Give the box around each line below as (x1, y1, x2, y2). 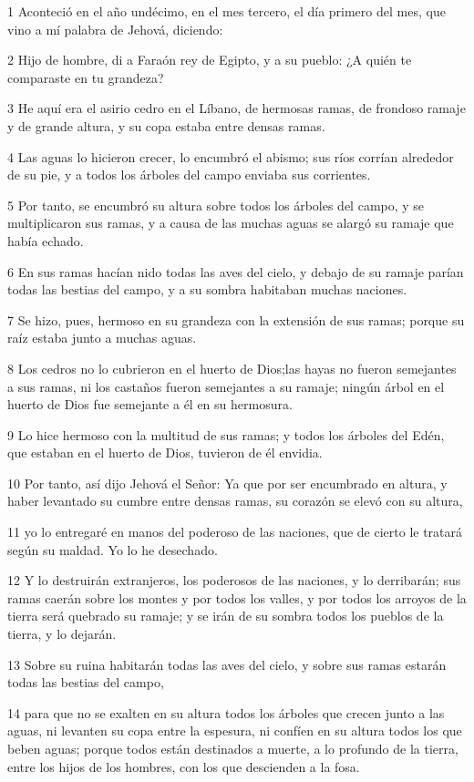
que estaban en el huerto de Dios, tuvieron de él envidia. (7, 443, 323, 462)
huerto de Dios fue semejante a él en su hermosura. (7, 395, 293, 414)
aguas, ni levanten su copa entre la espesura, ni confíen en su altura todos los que (7, 721, 462, 740)
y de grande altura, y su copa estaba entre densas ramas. (7, 116, 325, 135)
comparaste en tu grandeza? (7, 67, 164, 87)
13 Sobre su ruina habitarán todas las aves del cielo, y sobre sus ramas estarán (7, 654, 447, 674)
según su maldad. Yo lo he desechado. (7, 540, 218, 559)
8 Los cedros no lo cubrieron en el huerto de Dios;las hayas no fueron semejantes (7, 358, 457, 377)
